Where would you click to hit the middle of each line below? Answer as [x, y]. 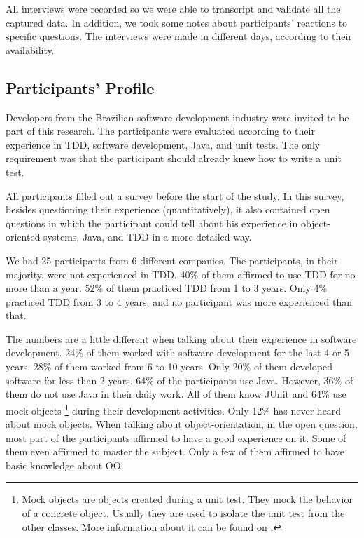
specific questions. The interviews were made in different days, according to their [179, 36]
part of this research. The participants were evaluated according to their [160, 131]
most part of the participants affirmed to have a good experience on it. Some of [176, 437]
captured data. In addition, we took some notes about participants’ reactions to [177, 22]
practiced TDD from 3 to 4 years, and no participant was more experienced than [179, 301]
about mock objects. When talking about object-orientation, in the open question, [182, 424]
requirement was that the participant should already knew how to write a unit [174, 158]
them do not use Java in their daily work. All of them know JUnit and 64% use [176, 394]
